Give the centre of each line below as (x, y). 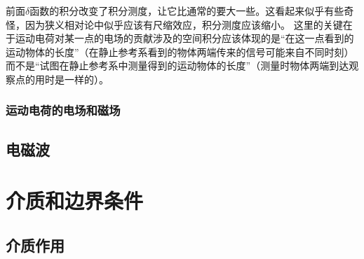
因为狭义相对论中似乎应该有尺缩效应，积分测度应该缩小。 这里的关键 (184, 24)
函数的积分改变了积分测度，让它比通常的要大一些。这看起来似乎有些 (187, 10)
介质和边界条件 (75, 201)
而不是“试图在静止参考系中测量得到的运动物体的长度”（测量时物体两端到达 (177, 65)
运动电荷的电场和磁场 (63, 110)
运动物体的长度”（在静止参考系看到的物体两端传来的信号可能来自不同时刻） (180, 51)
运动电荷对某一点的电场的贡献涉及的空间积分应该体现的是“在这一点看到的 (184, 38)
